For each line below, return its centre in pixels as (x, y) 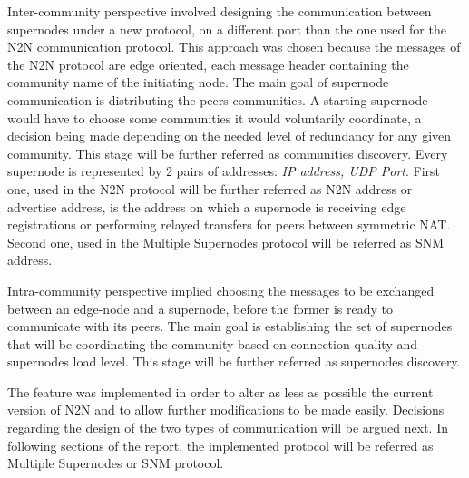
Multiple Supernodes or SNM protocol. (116, 463)
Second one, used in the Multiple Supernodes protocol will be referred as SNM (226, 242)
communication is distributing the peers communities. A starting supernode (218, 99)
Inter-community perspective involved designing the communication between (220, 11)
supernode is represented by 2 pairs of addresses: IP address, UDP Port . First (224, 171)
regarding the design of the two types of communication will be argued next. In (228, 428)
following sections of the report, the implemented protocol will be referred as (220, 445)
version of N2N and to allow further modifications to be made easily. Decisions (226, 410)
